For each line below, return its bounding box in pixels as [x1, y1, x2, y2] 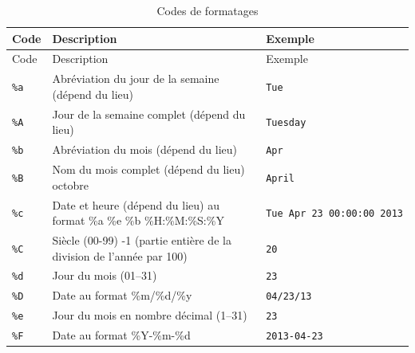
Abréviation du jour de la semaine [52, 70, 219, 87]
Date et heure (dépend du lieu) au [52, 196, 219, 213]
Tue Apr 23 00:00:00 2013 [266, 208, 403, 220]
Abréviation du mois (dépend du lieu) [52, 141, 238, 158]
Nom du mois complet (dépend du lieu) [52, 161, 245, 178]
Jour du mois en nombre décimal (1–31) [52, 307, 247, 324]
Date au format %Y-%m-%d [52, 327, 191, 343]
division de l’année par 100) [52, 247, 188, 264]
